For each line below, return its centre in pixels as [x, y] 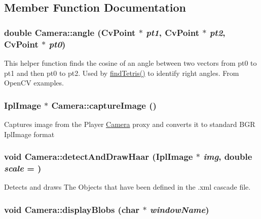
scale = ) [23, 168]
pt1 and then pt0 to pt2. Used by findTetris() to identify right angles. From [122, 73]
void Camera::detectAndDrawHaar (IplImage [99, 157]
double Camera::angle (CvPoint [70, 32]
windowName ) [179, 209]
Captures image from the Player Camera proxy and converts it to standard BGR [130, 124]
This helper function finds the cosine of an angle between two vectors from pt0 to [130, 62]
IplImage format [29, 134]
